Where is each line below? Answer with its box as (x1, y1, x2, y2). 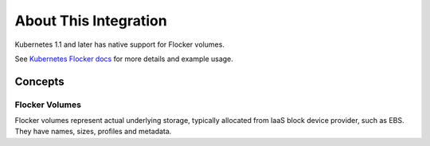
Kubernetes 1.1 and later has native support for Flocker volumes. (14, 40, 225, 49)
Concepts (14, 75, 64, 88)
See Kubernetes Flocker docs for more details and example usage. (14, 54, 234, 63)
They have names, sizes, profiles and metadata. (14, 127, 172, 136)
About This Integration (14, 12, 167, 29)
